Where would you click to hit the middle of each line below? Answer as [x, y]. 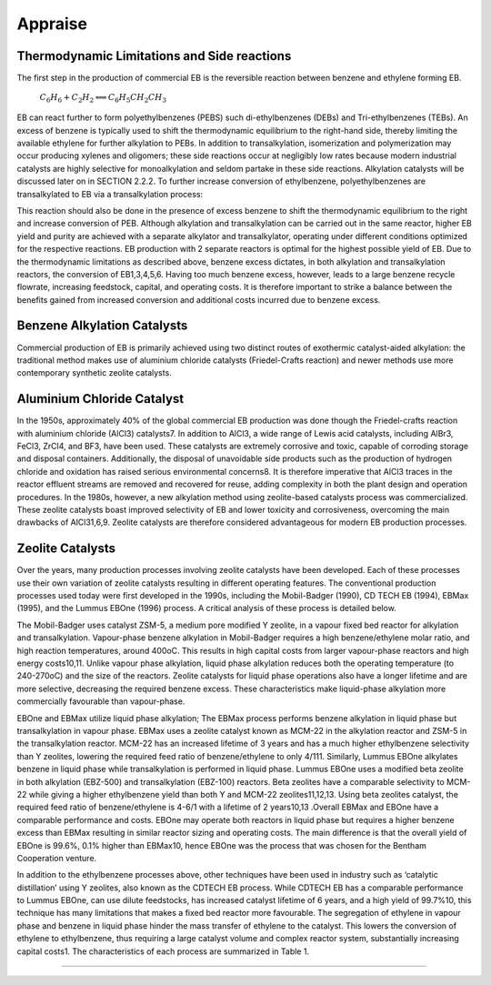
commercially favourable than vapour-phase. [101, 701]
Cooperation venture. [57, 858]
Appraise [52, 24]
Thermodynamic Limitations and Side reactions [154, 56]
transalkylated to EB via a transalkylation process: [110, 194]
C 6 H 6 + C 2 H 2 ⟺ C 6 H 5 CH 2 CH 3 [103, 98]
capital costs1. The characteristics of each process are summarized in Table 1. [163, 951]
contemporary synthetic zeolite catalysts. [94, 373]
